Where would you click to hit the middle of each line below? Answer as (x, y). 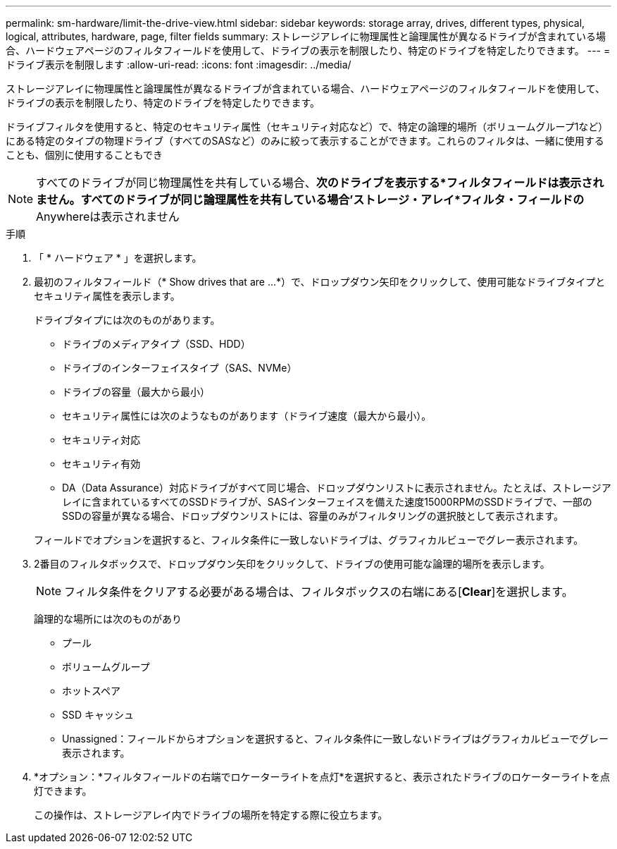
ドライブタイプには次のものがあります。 (127, 320)
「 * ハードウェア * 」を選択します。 (118, 258)
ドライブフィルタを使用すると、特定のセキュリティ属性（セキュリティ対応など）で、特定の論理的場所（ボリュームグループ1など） (307, 127)
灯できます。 (63, 791)
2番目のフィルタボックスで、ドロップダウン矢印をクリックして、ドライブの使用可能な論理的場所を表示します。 (292, 564)
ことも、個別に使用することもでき (85, 155)
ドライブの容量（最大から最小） (136, 392)
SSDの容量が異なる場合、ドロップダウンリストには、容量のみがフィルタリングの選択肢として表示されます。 (313, 516)
